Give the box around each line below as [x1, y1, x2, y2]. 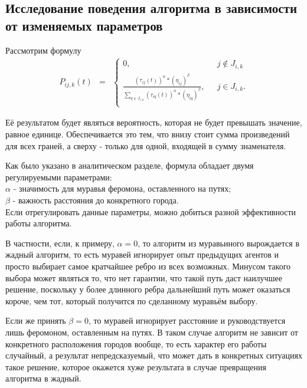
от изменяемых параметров [5, 16, 163, 34]
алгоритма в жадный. [5, 372, 81, 384]
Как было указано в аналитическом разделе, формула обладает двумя [5, 159, 254, 172]
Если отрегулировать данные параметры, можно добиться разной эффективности [5, 205, 296, 218]
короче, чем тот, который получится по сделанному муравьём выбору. [5, 294, 258, 307]
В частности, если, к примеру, [5, 236, 115, 249]
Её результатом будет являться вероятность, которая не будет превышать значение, [5, 116, 302, 129]
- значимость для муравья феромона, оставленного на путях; [13, 182, 231, 195]
